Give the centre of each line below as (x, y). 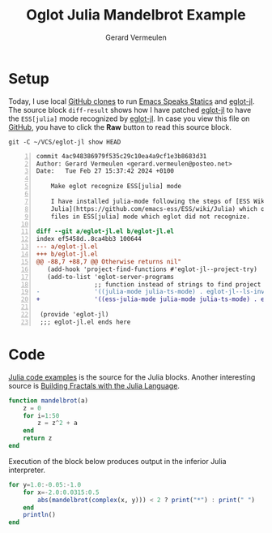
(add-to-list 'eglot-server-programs (111, 277)
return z (38, 438)
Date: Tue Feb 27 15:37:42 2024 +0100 (105, 171)
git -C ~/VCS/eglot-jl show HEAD (65, 142)
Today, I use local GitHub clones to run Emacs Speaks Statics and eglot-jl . (132, 101)
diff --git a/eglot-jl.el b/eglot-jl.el (105, 232)
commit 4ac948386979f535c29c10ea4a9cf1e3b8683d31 (121, 156)
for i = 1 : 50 (41, 415)
